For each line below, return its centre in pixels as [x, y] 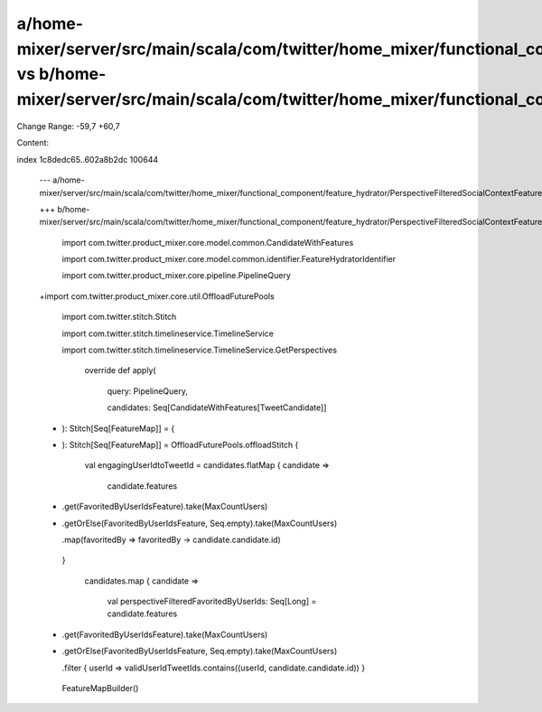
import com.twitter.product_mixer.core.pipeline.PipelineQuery [176, 276]
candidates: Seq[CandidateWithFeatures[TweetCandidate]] [217, 408]
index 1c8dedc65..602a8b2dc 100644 [87, 159]
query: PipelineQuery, [148, 391]
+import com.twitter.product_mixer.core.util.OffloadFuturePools [157, 296]
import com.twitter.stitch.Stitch [119, 317]
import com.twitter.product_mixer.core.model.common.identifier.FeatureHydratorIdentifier [229, 259]
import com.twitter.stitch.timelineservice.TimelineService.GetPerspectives [200, 350]
